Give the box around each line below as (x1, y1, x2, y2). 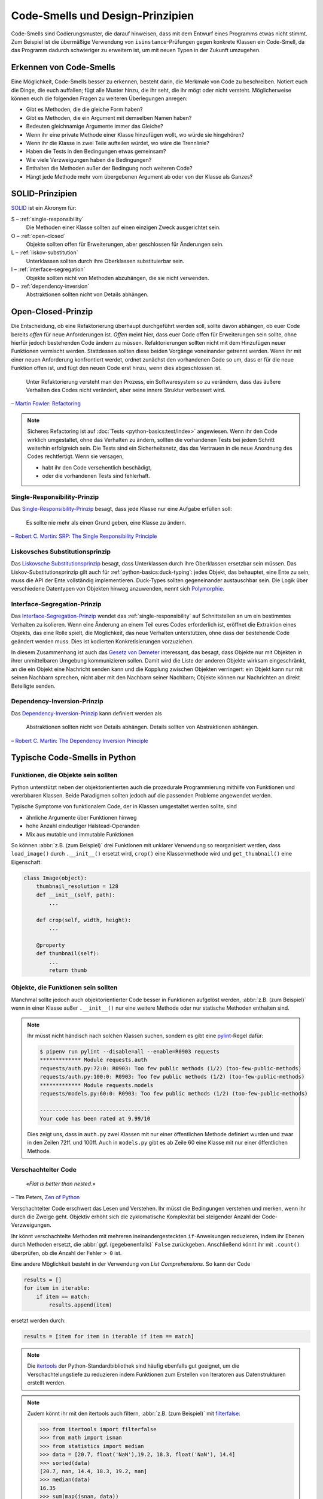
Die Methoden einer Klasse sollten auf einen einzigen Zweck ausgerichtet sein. (26, 224, 221, 231)
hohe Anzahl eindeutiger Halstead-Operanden (26, 822, 140, 830)
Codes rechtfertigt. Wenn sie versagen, (27, 453, 124, 460)
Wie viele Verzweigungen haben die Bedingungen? (26, 156, 152, 163)
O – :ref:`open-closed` (11, 232, 66, 239)
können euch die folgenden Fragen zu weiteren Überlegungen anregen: (11, 95, 188, 102)
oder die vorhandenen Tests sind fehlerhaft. (42, 472, 151, 480)
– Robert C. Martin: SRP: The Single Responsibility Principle (11, 532, 157, 540)
